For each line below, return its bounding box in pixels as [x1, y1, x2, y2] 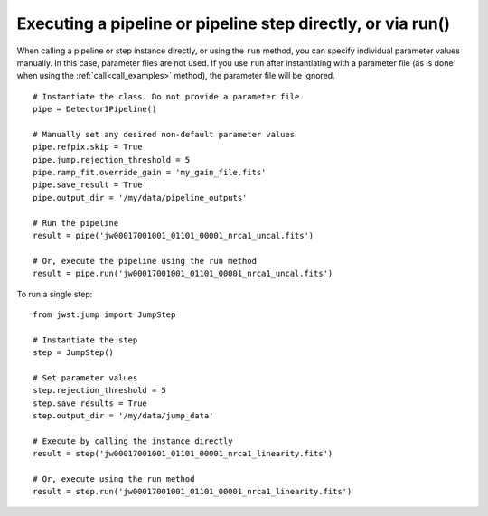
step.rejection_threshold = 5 [33, 385, 167, 396]
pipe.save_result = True [33, 180, 143, 190]
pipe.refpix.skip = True [33, 142, 143, 153]
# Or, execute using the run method [33, 474, 195, 484]
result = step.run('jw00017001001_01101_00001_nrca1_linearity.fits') [33, 486, 352, 497]
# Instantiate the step [33, 334, 138, 345]
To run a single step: [16, 288, 93, 299]
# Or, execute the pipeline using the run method [33, 256, 258, 266]
